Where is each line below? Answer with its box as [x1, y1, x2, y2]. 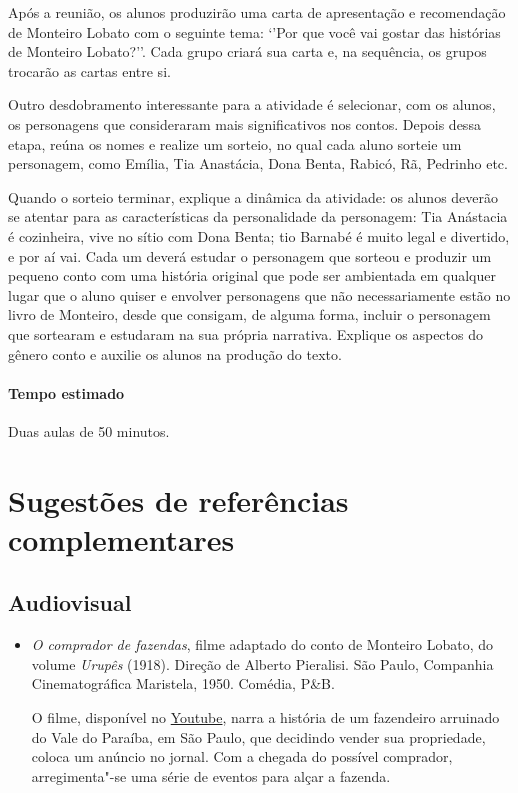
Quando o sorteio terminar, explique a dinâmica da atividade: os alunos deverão [8, 186, 499, 207]
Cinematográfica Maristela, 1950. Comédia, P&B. [31, 673, 335, 694]
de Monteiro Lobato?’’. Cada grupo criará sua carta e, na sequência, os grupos [8, 41, 487, 62]
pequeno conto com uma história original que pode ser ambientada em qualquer [8, 265, 496, 286]
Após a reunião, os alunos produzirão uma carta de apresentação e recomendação [8, 2, 506, 22]
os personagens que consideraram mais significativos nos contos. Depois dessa [8, 113, 481, 134]
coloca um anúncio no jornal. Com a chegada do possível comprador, [31, 746, 453, 767]
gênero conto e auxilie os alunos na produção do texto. [8, 343, 342, 364]
